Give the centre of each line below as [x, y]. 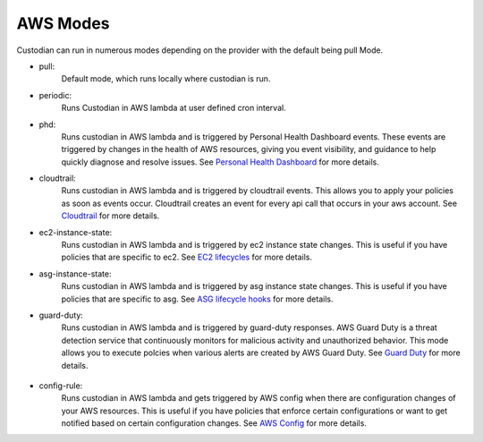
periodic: [55, 95]
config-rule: [61, 386]
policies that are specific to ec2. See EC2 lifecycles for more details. [187, 257]
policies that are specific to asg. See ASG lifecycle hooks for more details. [197, 299]
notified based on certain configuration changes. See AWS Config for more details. [214, 423]
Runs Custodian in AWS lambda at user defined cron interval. [174, 108]
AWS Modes [64, 23]
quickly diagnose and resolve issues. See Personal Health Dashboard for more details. [220, 162]
